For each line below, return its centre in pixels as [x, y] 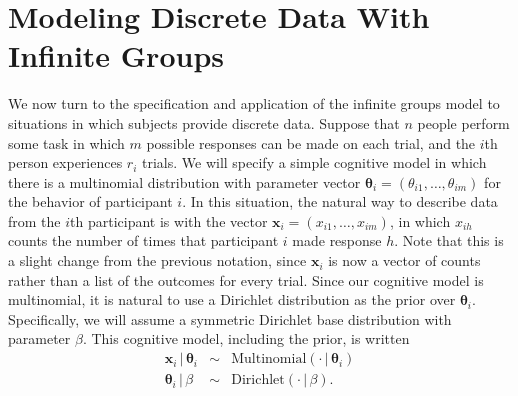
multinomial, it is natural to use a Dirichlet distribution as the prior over [232, 299]
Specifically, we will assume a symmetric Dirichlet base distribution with [230, 318]
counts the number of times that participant [143, 240]
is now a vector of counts [404, 260]
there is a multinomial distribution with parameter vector [184, 181]
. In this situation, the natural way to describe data [340, 201]
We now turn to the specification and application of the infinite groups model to [254, 103]
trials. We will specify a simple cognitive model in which [314, 162]
